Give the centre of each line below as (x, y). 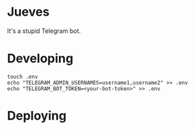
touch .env (23, 77)
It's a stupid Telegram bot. (44, 31)
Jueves (28, 12)
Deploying (37, 116)
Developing (40, 58)
